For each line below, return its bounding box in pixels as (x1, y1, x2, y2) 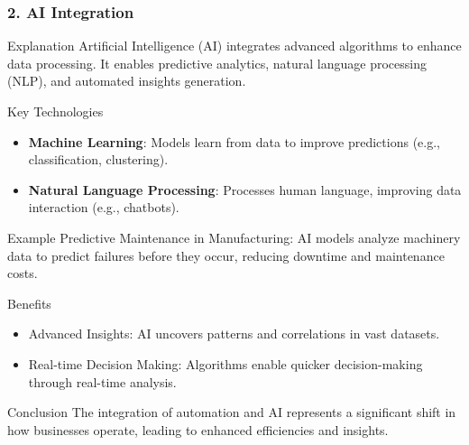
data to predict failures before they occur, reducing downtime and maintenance (7, 246, 445, 264)
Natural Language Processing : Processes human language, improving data (28, 180, 462, 199)
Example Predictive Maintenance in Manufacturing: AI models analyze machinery (7, 227, 461, 246)
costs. (7, 264, 38, 283)
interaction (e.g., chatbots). (28, 198, 179, 217)
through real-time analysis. (28, 372, 177, 391)
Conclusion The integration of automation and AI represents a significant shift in (7, 403, 456, 422)
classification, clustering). (28, 150, 169, 169)
